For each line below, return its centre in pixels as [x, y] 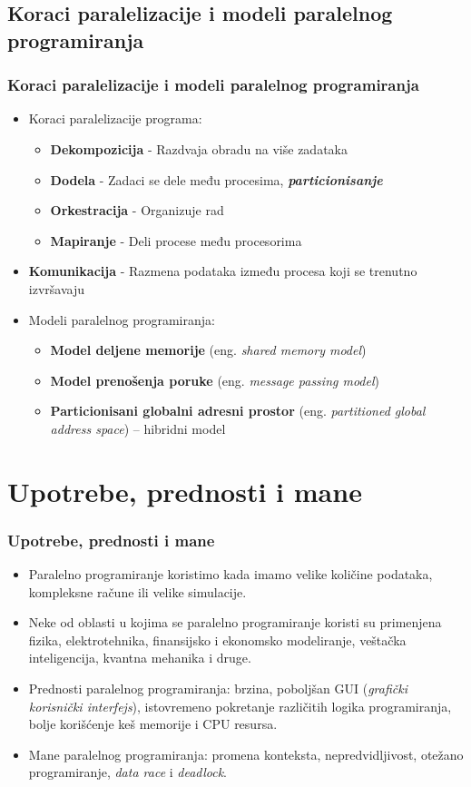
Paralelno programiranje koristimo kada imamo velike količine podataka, [231, 574]
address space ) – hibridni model [138, 428]
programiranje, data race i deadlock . [128, 772]
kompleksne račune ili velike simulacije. [137, 591]
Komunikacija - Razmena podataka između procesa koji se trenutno [223, 271]
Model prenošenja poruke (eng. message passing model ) [215, 380]
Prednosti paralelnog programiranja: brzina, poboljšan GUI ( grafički [218, 689]
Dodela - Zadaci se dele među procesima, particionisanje [216, 179]
